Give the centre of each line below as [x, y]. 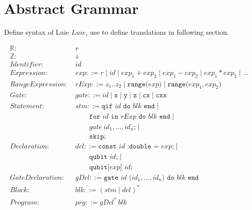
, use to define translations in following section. [157, 32]
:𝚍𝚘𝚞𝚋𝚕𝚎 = [143, 146]
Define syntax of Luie [37, 32]
